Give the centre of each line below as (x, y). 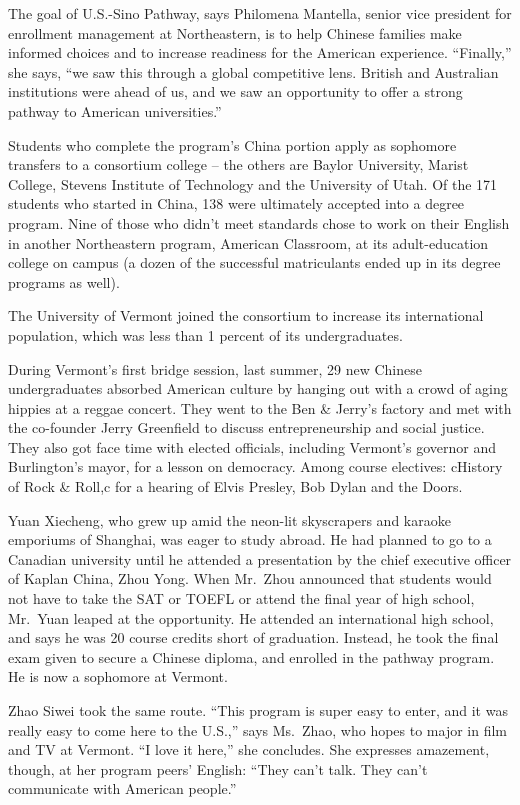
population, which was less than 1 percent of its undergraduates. (205, 334)
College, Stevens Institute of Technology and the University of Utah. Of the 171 (253, 183)
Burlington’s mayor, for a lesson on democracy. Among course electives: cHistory (255, 466)
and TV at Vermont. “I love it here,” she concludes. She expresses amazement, (249, 749)
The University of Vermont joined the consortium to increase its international (246, 315)
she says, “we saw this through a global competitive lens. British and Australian (253, 71)
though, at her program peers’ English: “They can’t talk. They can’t (218, 768)
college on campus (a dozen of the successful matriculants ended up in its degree (254, 262)
